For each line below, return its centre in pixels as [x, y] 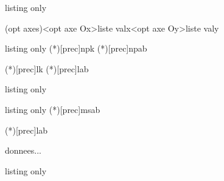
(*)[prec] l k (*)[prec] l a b [47, 68]
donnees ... [23, 150]
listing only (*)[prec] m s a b [53, 109]
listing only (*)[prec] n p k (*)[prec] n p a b [76, 48]
